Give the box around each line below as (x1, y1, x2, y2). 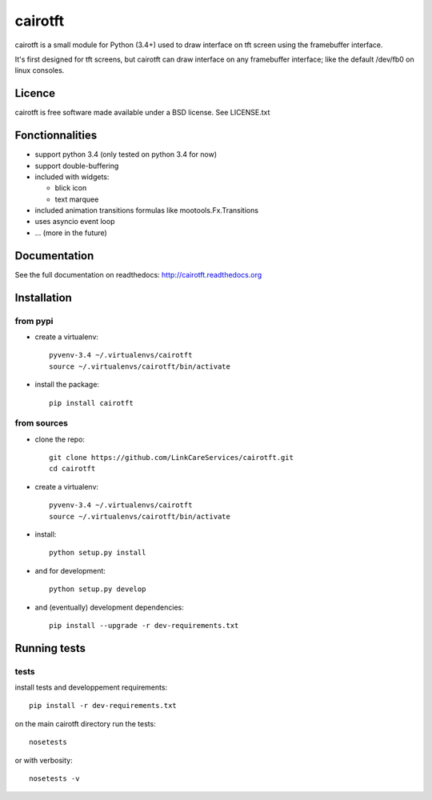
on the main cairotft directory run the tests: (14, 718, 156, 728)
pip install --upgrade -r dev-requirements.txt (49, 621, 239, 630)
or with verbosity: (14, 755, 73, 765)
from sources (14, 418, 68, 429)
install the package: (34, 380, 100, 390)
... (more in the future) (34, 228, 107, 238)
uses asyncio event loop (34, 217, 115, 226)
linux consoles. (14, 66, 65, 75)
